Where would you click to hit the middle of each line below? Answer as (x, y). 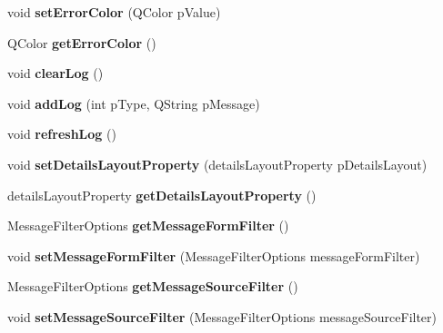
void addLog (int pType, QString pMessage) (134, 103)
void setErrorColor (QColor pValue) (114, 12)
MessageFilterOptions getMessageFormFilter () (148, 225)
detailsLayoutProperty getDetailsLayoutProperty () (162, 195)
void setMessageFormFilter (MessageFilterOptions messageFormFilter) (214, 255)
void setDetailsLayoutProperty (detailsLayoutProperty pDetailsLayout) (217, 164)
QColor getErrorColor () (82, 42)
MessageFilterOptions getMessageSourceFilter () (153, 286)
